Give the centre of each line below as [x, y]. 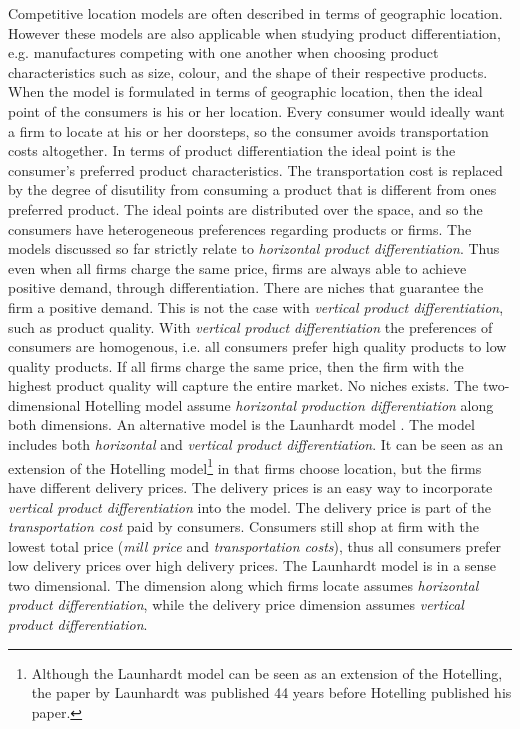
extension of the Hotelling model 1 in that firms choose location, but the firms [245, 466]
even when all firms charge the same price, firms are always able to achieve [237, 267]
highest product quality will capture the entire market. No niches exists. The [243, 385]
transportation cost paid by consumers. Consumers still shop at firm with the [243, 526]
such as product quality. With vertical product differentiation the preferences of [250, 326]
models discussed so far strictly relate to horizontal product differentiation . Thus [254, 248]
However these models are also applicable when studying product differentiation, [254, 32]
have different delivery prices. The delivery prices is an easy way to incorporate [250, 486]
